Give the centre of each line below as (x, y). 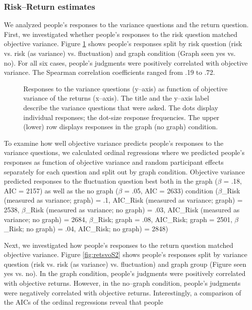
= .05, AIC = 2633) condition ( (171, 190)
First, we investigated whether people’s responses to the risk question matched (121, 34)
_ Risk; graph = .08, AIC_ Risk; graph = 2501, (163, 219)
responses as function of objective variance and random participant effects (114, 162)
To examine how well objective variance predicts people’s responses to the (114, 143)
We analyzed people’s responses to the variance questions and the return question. (126, 25)
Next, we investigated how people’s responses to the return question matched (119, 245)
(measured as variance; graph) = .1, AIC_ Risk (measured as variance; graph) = (123, 200)
